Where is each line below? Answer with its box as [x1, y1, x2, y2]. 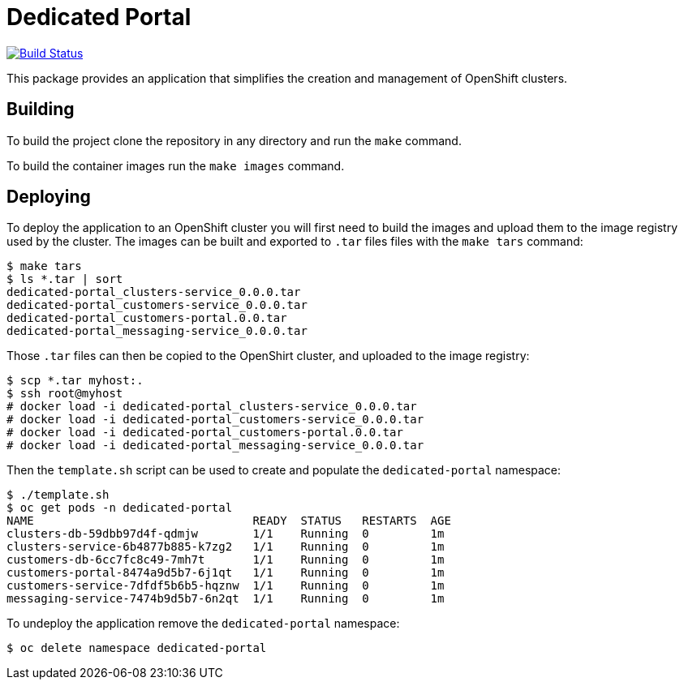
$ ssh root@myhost [6, 387, 123, 401]
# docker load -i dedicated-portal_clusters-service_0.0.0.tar [6, 400, 417, 414]
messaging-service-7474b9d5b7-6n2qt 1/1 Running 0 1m [6, 592, 445, 606]
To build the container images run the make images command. [6, 158, 345, 173]
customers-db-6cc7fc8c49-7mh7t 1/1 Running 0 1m [6, 553, 445, 567]
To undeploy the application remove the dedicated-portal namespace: [6, 616, 400, 631]
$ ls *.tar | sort [6, 272, 123, 286]
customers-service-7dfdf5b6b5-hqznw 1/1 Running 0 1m [6, 579, 445, 593]
